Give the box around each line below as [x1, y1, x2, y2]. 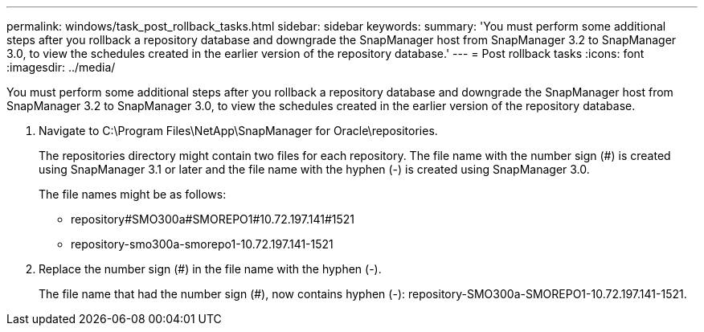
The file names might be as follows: [39, 187, 227, 201]
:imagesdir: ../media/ [6, 60, 116, 74]
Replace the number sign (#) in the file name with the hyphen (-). [39, 262, 382, 276]
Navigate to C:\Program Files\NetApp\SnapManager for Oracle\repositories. [39, 124, 438, 137]
